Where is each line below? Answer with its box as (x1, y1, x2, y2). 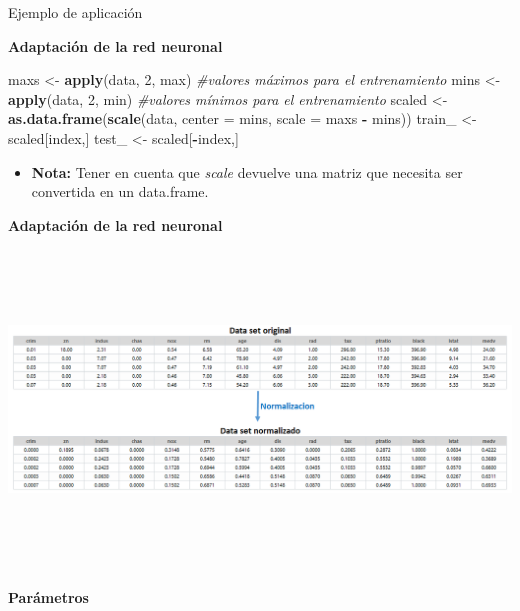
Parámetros (8, 586, 89, 607)
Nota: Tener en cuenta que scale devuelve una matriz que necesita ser (31, 161, 463, 182)
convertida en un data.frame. (31, 181, 209, 202)
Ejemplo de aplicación (8, 2, 143, 22)
